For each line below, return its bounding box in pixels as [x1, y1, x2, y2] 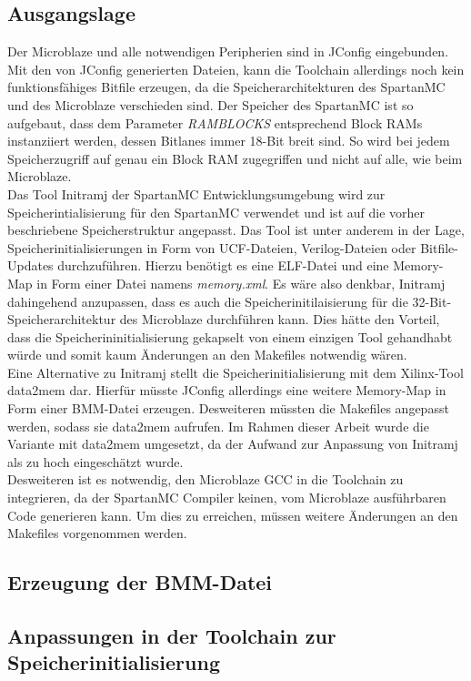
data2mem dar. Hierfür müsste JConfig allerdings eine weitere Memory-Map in [7, 381, 446, 400]
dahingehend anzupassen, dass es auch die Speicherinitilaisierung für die [7, 291, 408, 310]
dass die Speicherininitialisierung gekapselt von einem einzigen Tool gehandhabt [7, 327, 453, 346]
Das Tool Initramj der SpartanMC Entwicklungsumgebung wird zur [7, 184, 386, 203]
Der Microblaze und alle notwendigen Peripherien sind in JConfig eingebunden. [7, 42, 449, 61]
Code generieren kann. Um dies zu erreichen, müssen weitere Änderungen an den [7, 505, 458, 524]
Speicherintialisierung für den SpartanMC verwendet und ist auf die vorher [7, 202, 426, 221]
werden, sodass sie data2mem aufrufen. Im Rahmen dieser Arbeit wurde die [7, 416, 429, 435]
